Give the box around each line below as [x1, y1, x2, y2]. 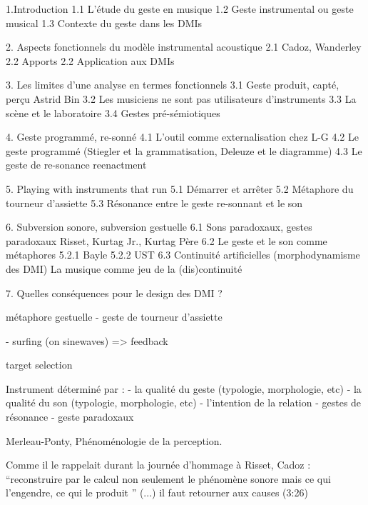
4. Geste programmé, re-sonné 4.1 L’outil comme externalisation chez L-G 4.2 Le [6, 129, 359, 144]
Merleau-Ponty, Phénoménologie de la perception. [6, 433, 223, 448]
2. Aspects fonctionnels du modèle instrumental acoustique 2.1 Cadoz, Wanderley [6, 39, 362, 54]
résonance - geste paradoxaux [6, 409, 134, 424]
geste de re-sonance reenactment [6, 157, 147, 172]
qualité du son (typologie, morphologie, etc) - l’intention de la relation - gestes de [6, 395, 362, 410]
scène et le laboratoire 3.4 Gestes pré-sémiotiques [6, 105, 220, 120]
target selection [6, 357, 73, 372]
